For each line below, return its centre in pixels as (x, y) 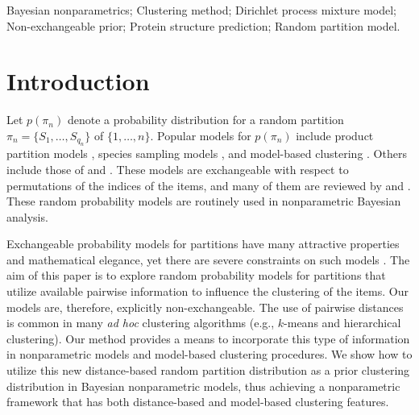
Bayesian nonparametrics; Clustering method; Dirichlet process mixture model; (202, 10)
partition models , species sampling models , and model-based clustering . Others (207, 154)
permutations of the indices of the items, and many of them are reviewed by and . (209, 185)
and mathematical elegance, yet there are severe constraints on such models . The (208, 259)
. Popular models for (201, 135)
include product (335, 135)
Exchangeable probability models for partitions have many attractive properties (203, 244)
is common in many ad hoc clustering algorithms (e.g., (141, 323)
